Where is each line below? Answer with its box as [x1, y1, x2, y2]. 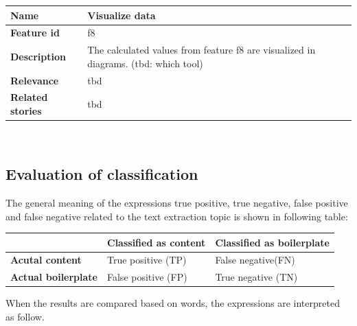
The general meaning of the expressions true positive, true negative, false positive [5, 195, 348, 209]
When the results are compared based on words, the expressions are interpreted [5, 296, 340, 310]
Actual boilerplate [10, 270, 97, 284]
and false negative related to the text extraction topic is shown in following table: [5, 209, 348, 223]
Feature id [10, 25, 60, 40]
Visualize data [87, 8, 156, 22]
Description [10, 49, 67, 63]
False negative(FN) [215, 253, 295, 267]
